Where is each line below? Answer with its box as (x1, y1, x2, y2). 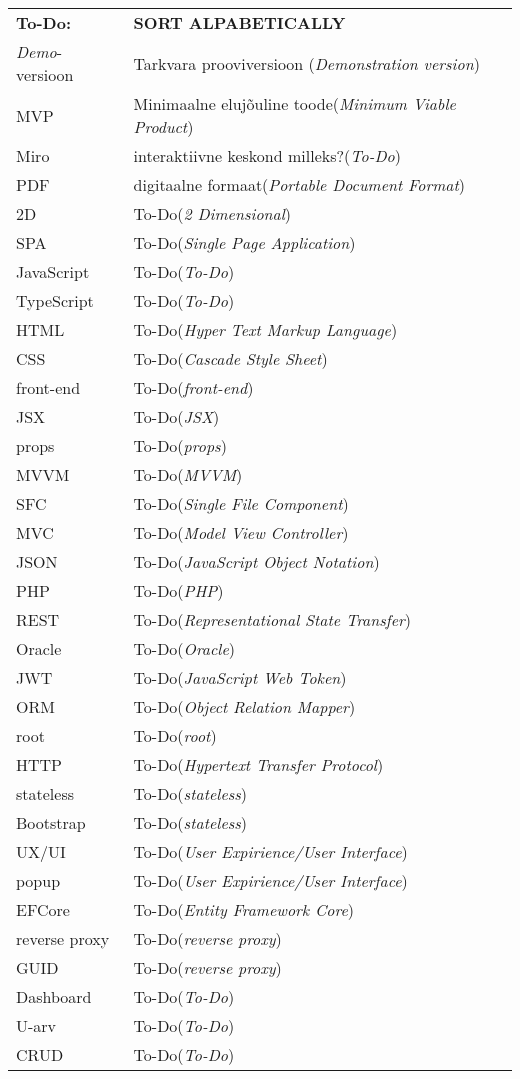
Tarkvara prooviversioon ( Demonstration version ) (133, 51, 480, 75)
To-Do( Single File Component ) (133, 492, 349, 515)
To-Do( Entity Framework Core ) (133, 898, 355, 921)
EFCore (16, 898, 70, 921)
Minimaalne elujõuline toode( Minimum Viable (133, 92, 456, 115)
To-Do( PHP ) (133, 579, 224, 602)
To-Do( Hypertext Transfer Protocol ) (133, 753, 384, 776)
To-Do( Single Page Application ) (133, 231, 356, 254)
